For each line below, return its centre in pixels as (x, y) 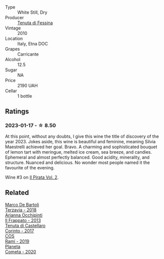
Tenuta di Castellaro (25, 226)
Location (14, 38)
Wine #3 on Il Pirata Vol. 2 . (32, 177)
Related (17, 193)
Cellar (11, 91)
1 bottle (25, 96)
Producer (14, 17)
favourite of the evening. (30, 167)
